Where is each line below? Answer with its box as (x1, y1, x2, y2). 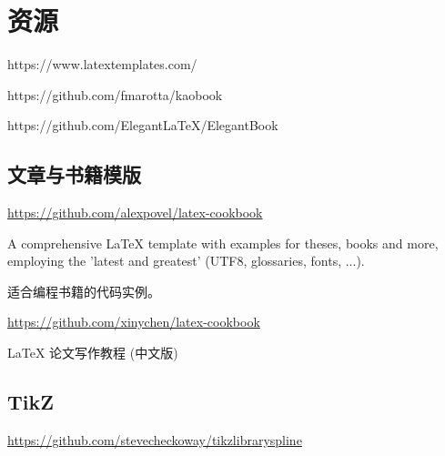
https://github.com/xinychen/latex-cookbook (7, 312, 260, 331)
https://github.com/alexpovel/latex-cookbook (7, 203, 263, 222)
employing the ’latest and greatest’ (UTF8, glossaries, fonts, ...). (7, 251, 365, 270)
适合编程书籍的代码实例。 (7, 281, 160, 300)
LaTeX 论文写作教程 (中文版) (7, 343, 178, 362)
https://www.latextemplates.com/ (7, 55, 197, 74)
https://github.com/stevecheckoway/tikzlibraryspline (7, 430, 302, 449)
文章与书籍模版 (7, 160, 141, 188)
